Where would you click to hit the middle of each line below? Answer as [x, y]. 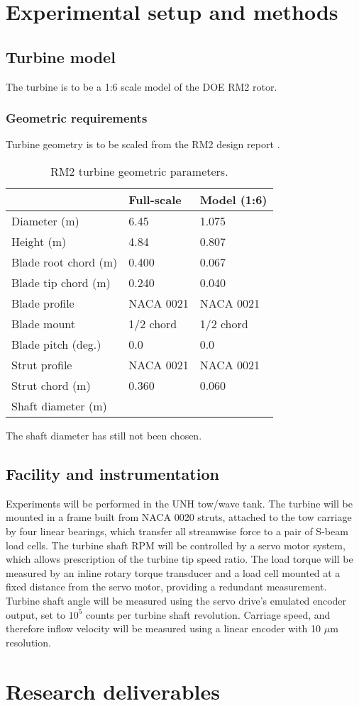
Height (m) [39, 241]
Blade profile [43, 303]
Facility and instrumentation [112, 473]
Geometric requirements [77, 118]
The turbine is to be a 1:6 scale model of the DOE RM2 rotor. [142, 86]
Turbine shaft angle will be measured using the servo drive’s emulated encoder [176, 600]
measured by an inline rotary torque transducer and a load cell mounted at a [173, 572]
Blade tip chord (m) [61, 282]
